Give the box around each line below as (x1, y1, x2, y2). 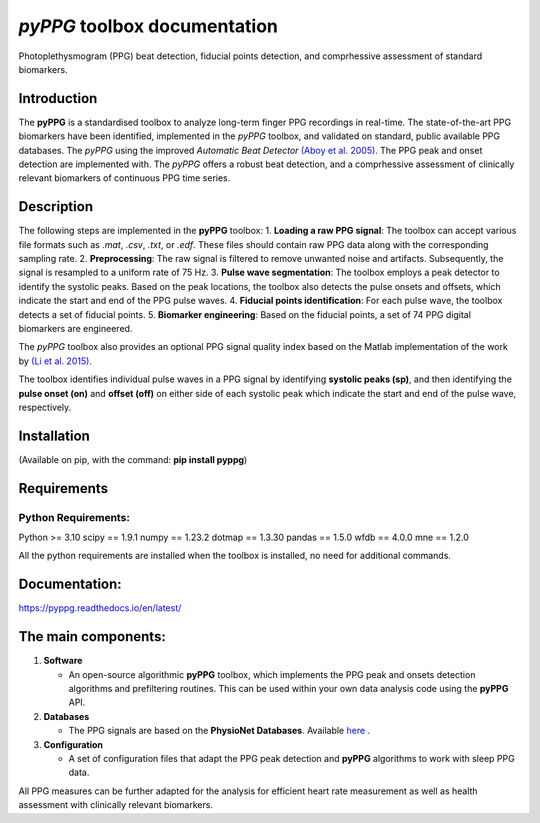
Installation (18, 427, 90, 444)
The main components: (18, 628, 167, 645)
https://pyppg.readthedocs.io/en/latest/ (18, 602, 182, 614)
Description (18, 198, 94, 215)
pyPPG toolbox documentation (18, 15, 279, 37)
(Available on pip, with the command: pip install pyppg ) (18, 453, 248, 465)
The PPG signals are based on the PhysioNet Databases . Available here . (68, 725, 371, 737)
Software (43, 655, 83, 667)
